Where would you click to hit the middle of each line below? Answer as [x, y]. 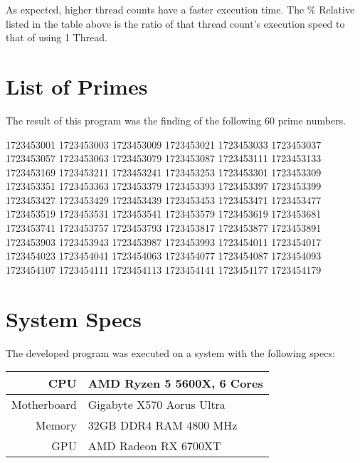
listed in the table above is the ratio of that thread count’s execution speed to [175, 23]
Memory [56, 425]
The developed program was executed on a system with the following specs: [170, 352]
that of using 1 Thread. [57, 37]
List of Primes [77, 86]
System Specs [74, 318]
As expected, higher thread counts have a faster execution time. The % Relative [180, 9]
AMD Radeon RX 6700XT [154, 446]
